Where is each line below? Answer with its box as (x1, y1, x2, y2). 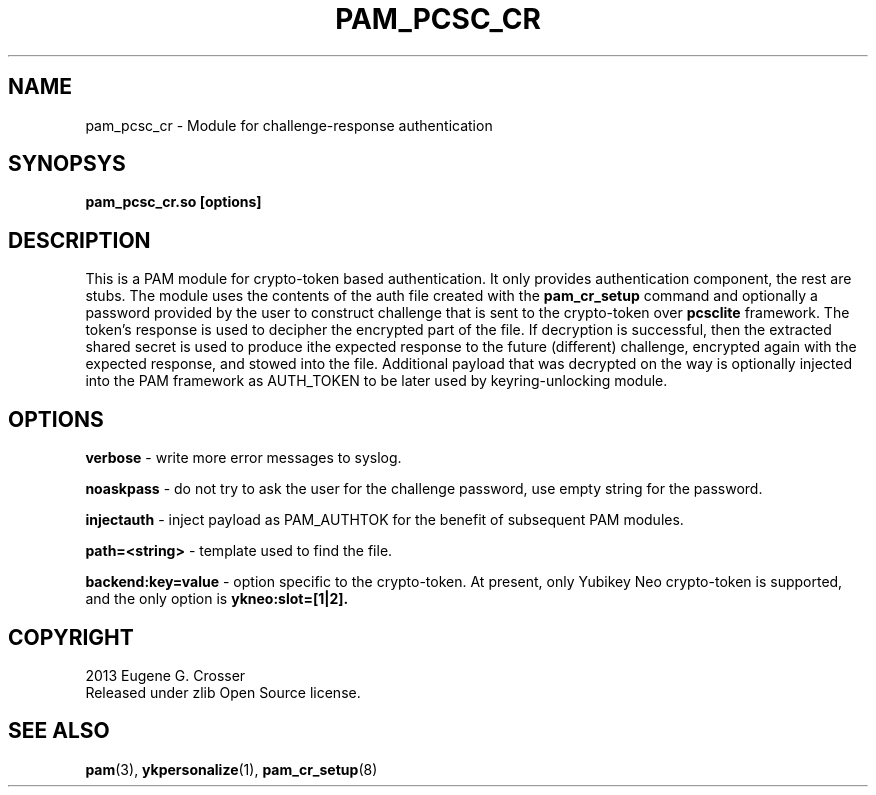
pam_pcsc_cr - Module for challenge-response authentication (85, 116, 493, 134)
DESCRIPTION (8, 227, 151, 253)
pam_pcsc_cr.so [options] (85, 193, 262, 211)
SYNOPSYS (8, 151, 126, 177)
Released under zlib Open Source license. (85, 683, 361, 701)
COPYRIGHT (8, 624, 134, 650)
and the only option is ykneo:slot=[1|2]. (85, 590, 349, 608)
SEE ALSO (8, 718, 110, 744)
